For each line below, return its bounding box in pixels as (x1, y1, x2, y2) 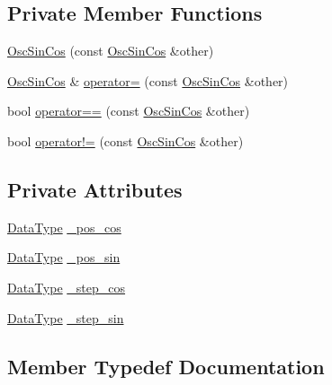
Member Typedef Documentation (7, 352, 325, 380)
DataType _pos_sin (7, 248, 121, 267)
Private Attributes (7, 175, 183, 203)
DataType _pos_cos (7, 217, 121, 236)
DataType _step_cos (7, 277, 126, 296)
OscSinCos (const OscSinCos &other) (7, 41, 214, 60)
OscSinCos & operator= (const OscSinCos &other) (7, 71, 289, 90)
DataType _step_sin (7, 308, 124, 327)
